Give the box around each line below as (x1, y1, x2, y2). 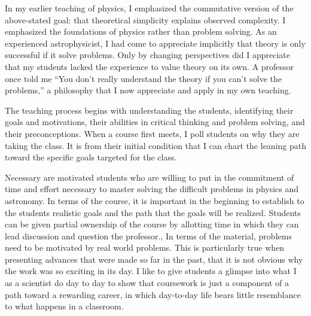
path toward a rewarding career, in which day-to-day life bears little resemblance (5, 288, 301, 300)
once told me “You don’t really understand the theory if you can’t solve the (5, 72, 282, 84)
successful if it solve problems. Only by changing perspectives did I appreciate (5, 48, 291, 61)
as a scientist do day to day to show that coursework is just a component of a (5, 276, 289, 289)
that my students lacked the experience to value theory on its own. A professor (5, 60, 294, 72)
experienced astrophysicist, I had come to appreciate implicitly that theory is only (5, 37, 306, 49)
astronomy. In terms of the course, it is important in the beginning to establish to (5, 194, 304, 206)
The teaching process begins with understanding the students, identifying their (5, 104, 294, 116)
